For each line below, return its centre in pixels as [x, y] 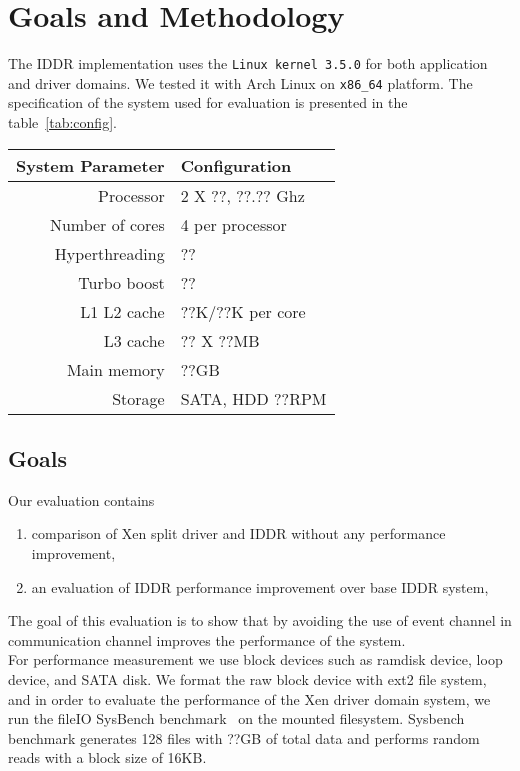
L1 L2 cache [122, 311]
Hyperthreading [109, 253]
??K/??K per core [243, 311]
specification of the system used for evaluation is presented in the [208, 102]
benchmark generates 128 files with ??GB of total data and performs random [244, 737]
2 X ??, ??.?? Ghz [242, 195]
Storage [138, 398]
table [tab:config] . [62, 122]
